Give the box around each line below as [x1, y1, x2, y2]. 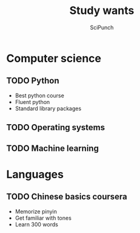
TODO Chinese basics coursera [6, 192, 127, 202]
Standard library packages [15, 105, 82, 112]
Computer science [6, 51, 102, 65]
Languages [6, 167, 64, 181]
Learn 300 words [15, 220, 59, 228]
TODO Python [6, 75, 59, 86]
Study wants [69, 4, 135, 18]
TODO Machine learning [6, 143, 99, 153]
